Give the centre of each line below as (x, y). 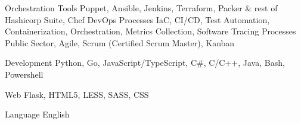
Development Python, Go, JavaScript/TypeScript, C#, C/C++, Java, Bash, (145, 63)
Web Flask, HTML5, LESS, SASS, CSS (77, 94)
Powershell (24, 74)
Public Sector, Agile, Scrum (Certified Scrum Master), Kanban (120, 42)
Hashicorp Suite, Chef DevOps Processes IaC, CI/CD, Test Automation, (137, 19)
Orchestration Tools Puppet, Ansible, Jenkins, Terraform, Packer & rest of (141, 8)
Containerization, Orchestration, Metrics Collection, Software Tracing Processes (150, 31)
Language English (37, 114)
